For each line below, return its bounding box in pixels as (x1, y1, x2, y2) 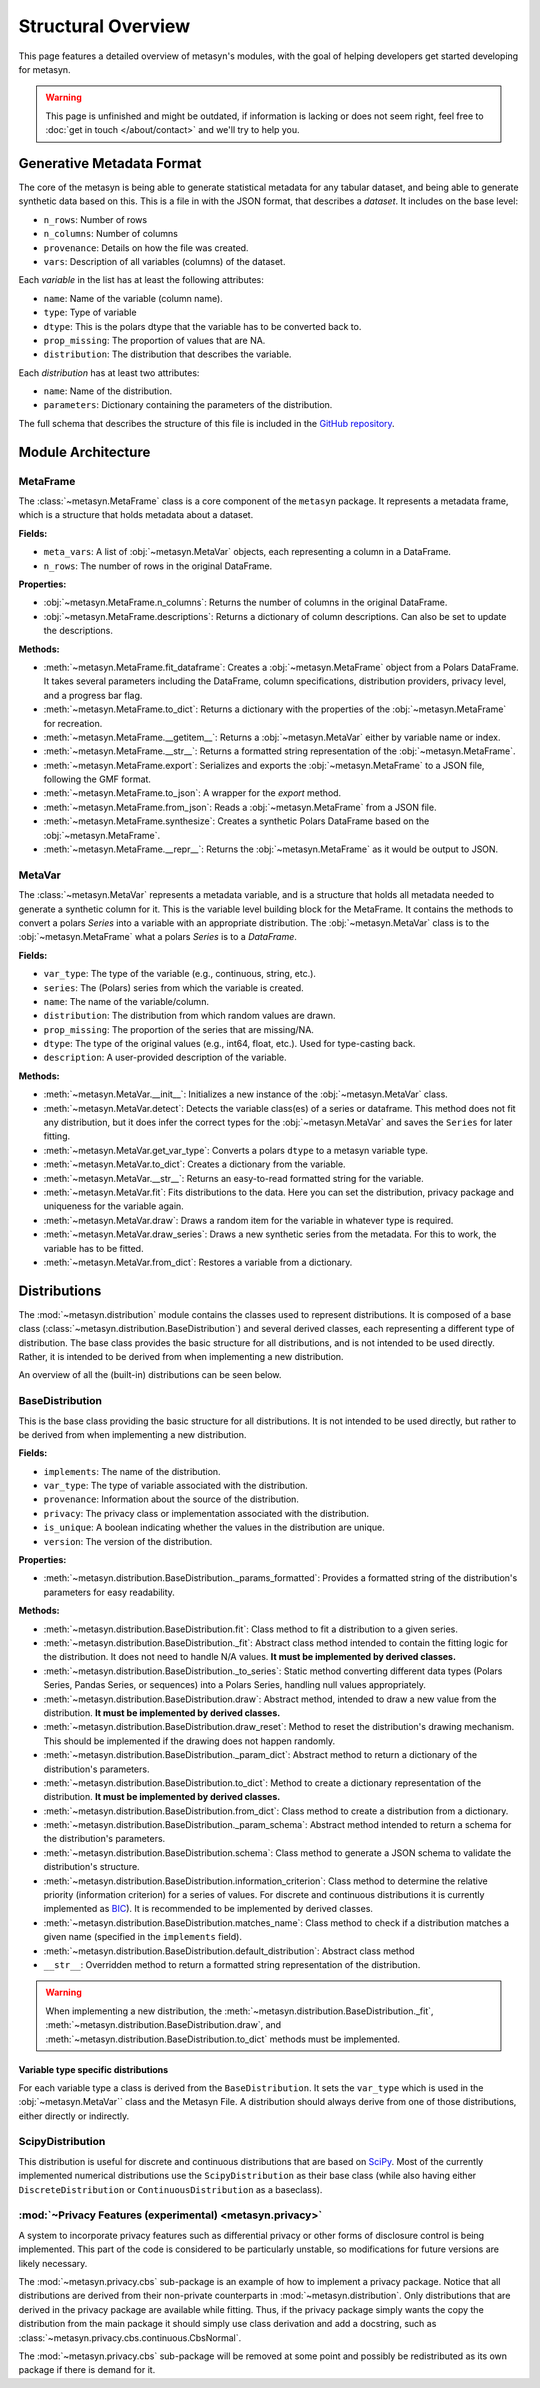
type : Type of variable (43, 306, 137, 319)
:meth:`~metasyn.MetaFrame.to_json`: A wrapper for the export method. (43, 787, 342, 799)
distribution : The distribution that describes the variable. (43, 348, 292, 360)
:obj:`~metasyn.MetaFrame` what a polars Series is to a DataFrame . (18, 931, 297, 943)
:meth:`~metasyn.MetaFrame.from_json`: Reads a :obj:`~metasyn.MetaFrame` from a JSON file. (43, 801, 437, 813)
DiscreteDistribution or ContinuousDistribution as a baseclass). (18, 2183, 323, 2195)
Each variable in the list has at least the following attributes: (18, 274, 264, 286)
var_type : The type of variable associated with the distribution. (43, 1480, 309, 1492)
